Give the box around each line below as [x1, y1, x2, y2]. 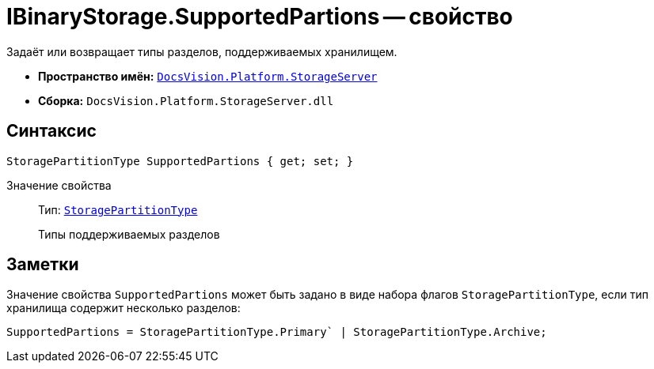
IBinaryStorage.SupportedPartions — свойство [6, 3, 513, 30]
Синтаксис [6, 121, 97, 141]
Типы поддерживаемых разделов [38, 227, 220, 241]
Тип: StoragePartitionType [38, 202, 198, 217]
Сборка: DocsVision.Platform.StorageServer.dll [38, 93, 334, 107]
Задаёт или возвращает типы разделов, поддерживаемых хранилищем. [6, 44, 397, 58]
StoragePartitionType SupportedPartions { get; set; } [6, 154, 354, 168]
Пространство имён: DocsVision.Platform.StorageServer [38, 69, 378, 83]
